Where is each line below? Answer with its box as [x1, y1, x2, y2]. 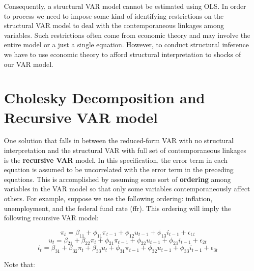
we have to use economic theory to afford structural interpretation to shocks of [4, 49, 241, 59]
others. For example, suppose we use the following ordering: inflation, [4, 193, 213, 204]
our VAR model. [4, 59, 54, 69]
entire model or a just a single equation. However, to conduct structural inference [4, 39, 249, 50]
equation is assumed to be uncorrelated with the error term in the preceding [4, 164, 234, 175]
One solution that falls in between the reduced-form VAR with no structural [4, 135, 234, 146]
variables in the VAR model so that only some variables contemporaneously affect [4, 183, 250, 194]
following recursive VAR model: [4, 212, 99, 223]
